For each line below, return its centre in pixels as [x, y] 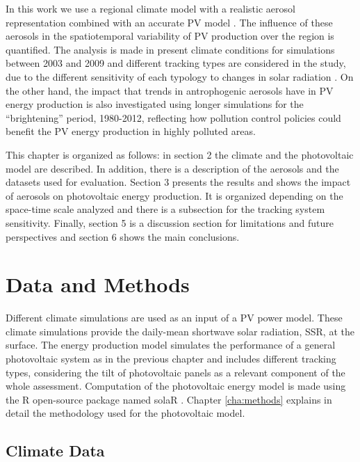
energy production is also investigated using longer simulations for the [155, 104]
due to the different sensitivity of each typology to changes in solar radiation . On [180, 76]
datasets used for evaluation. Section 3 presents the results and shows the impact [178, 182]
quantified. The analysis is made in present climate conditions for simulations [170, 49]
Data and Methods [98, 284]
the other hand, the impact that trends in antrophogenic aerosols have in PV [170, 90]
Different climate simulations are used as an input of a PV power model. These [174, 318]
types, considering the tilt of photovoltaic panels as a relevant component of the [175, 372]
